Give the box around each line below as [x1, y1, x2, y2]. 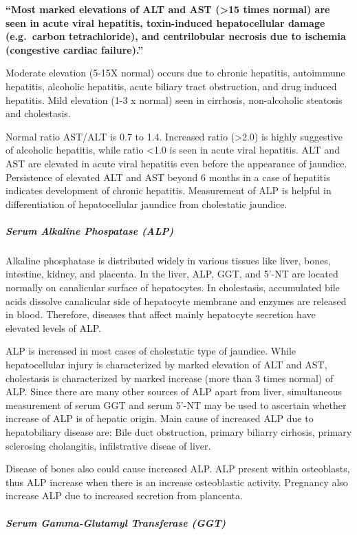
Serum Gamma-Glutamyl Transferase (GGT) [6, 515, 226, 529]
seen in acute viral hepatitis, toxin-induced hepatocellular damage [6, 15, 325, 30]
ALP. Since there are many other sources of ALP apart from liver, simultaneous [6, 384, 343, 399]
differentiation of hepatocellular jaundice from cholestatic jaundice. [6, 196, 288, 211]
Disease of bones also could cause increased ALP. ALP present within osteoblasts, [6, 461, 350, 476]
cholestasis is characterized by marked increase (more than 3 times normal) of [6, 370, 334, 385]
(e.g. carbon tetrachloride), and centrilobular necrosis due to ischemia [6, 29, 346, 43]
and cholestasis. [6, 106, 71, 120]
